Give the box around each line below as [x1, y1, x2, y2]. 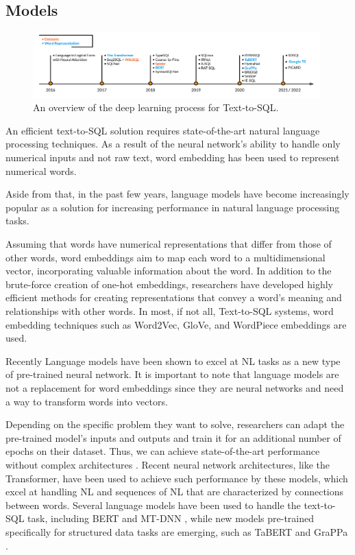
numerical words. [5, 163, 77, 178]
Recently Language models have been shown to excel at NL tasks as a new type [5, 353, 341, 368]
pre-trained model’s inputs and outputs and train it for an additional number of [5, 430, 341, 445]
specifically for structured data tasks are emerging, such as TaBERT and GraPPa [5, 524, 348, 539]
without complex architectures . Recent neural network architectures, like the [5, 457, 330, 471]
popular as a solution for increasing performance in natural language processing [5, 200, 340, 214]
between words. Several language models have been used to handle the [5, 497, 301, 512]
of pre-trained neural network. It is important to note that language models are [5, 367, 339, 381]
